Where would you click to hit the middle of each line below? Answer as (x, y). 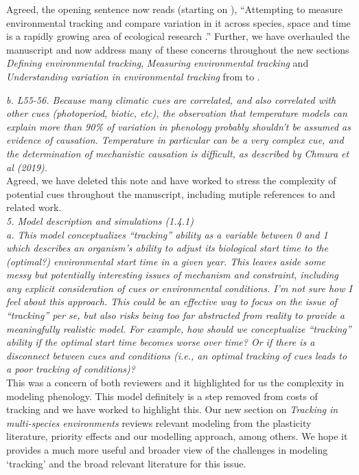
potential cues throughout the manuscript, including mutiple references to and (171, 194)
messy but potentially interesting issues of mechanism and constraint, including (172, 275)
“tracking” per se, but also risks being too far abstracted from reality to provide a (175, 315)
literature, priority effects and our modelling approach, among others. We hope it (177, 436)
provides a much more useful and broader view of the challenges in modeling (167, 450)
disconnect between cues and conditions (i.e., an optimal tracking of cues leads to (177, 355)
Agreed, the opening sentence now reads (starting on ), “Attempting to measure (175, 9)
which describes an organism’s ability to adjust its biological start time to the (167, 248)
